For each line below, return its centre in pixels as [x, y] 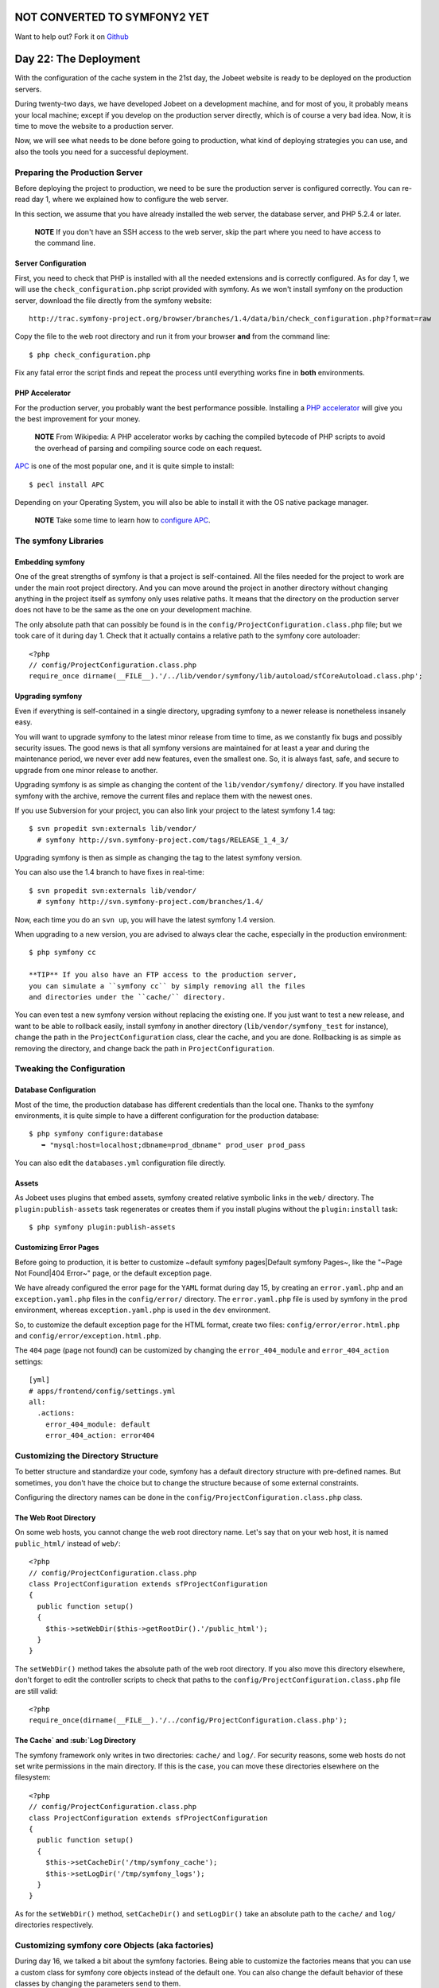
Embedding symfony [50, 561]
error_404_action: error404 [100, 1436]
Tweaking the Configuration [70, 1069]
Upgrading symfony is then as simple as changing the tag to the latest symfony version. [158, 858]
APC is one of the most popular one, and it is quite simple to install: [124, 466]
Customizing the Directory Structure [87, 1455]
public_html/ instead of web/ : [68, 1543]
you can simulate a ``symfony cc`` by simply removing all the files [167, 986]
